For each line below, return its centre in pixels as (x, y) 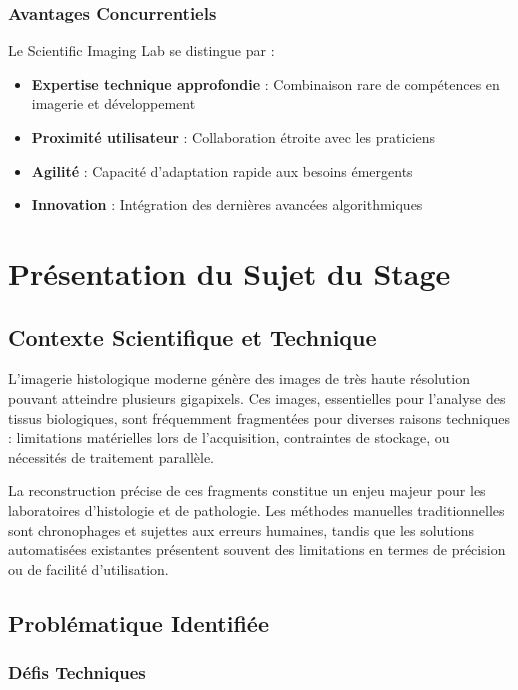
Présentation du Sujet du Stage (229, 272)
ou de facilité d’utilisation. (88, 568)
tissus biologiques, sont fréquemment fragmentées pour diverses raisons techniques (259, 417)
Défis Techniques (77, 672)
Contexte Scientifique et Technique (192, 336)
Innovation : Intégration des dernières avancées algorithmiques (227, 204)
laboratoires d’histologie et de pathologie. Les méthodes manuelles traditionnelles (256, 509)
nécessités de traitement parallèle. (111, 456)
